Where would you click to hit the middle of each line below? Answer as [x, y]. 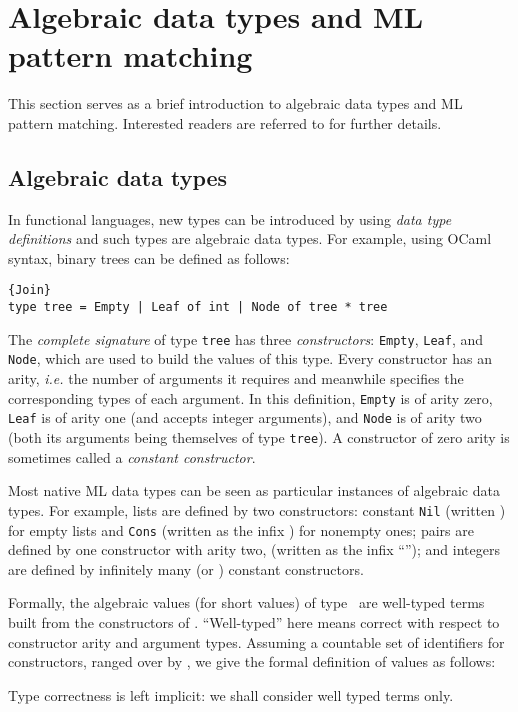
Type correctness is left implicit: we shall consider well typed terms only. [231, 694]
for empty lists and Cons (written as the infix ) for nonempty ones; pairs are [241, 529]
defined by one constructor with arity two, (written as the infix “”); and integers [254, 549]
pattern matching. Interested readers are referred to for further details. [225, 122]
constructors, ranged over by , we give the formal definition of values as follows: [252, 661]
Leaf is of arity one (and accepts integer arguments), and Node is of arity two [245, 417]
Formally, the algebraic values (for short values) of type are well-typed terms [246, 602]
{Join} [29, 290]
